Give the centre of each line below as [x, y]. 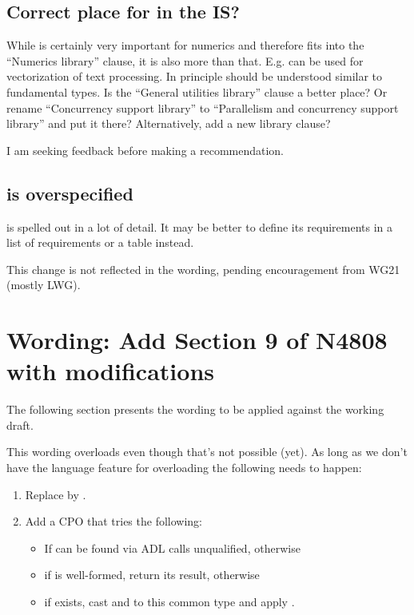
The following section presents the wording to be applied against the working [195, 409]
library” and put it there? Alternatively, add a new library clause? [169, 123]
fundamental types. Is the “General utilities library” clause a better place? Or [197, 91]
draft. [20, 425]
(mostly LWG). [44, 285]
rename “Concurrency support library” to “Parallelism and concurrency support [203, 107]
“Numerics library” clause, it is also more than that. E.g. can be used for [185, 60]
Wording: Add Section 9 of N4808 [197, 340]
